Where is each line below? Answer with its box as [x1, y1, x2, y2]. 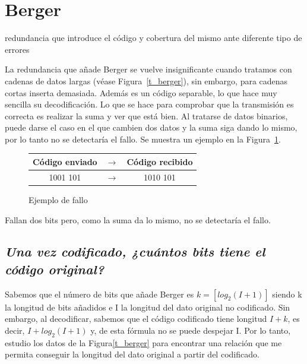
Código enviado [33, 155, 97, 167]
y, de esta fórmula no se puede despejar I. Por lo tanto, [90, 324, 291, 336]
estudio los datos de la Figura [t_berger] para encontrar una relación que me [5, 336, 282, 349]
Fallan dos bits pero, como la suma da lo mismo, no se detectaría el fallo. [5, 213, 271, 226]
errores [5, 43, 30, 55]
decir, [5, 324, 25, 336]
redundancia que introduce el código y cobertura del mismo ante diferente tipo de [5, 31, 302, 44]
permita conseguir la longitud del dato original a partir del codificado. [5, 348, 259, 360]
